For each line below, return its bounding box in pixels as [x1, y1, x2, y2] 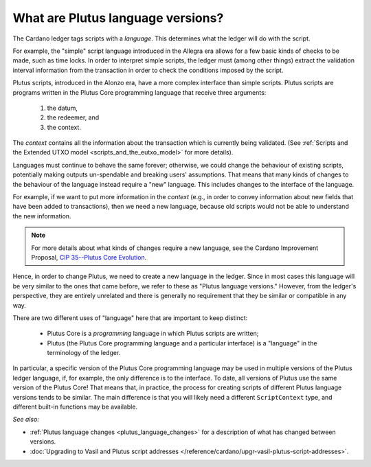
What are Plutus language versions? [12, 10, 224, 25]
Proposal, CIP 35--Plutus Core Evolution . [31, 253, 147, 261]
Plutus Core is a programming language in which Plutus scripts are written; [47, 330, 259, 338]
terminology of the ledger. [47, 349, 121, 357]
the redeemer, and [47, 113, 100, 122]
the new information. [12, 212, 71, 220]
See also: [12, 415, 39, 424]
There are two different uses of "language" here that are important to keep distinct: [12, 313, 248, 322]
